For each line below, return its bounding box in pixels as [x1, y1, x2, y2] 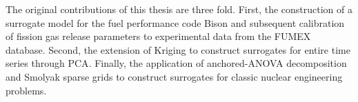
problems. [6, 83, 47, 97]
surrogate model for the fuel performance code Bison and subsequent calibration [6, 15, 345, 30]
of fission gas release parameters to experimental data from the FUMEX [6, 29, 311, 43]
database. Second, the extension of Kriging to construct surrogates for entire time [6, 42, 350, 57]
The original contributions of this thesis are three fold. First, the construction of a [6, 2, 352, 16]
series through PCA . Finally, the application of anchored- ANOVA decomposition [6, 56, 347, 70]
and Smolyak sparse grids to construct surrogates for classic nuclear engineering [6, 69, 343, 83]
